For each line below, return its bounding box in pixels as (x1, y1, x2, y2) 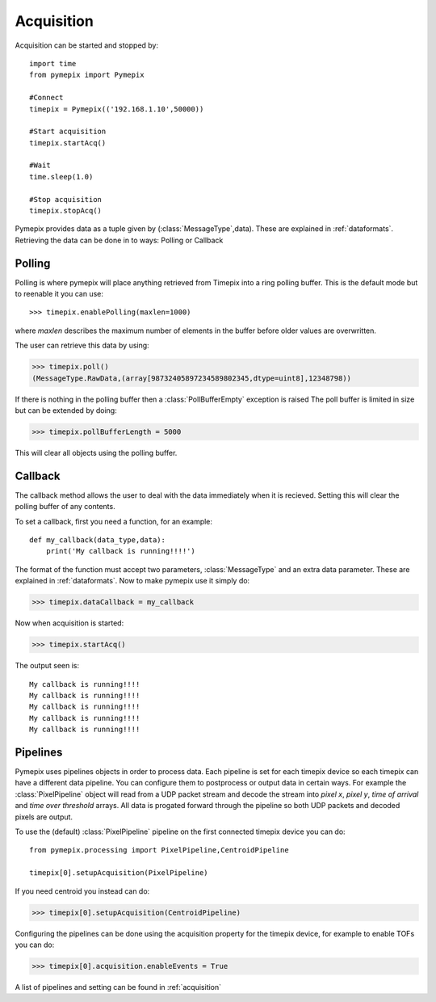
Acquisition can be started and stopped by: (15, 40, 159, 50)
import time (29, 59, 77, 68)
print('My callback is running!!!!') (45, 546, 195, 556)
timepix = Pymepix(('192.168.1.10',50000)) (29, 104, 204, 113)
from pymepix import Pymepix (29, 70, 145, 80)
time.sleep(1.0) (29, 172, 94, 181)
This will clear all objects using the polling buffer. (15, 448, 178, 457)
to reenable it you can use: (15, 289, 104, 299)
